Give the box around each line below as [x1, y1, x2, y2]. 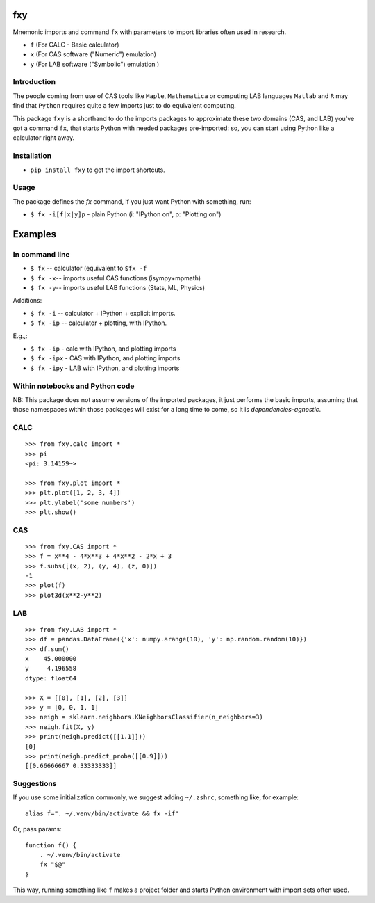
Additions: [12, 296, 42, 305]
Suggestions [12, 779, 57, 789]
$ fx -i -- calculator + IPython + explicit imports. [30, 309, 176, 317]
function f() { [25, 841, 77, 849]
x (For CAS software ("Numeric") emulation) [30, 50, 156, 58]
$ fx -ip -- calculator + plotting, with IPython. [30, 319, 167, 327]
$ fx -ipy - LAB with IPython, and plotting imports [30, 364, 180, 372]
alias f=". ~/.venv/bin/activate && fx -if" [25, 809, 180, 817]
